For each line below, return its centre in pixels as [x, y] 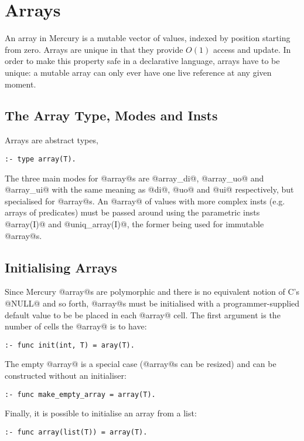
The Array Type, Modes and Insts [111, 115]
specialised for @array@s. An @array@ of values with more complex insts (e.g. [145, 201]
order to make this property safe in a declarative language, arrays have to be [142, 61]
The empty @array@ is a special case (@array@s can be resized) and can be [141, 364]
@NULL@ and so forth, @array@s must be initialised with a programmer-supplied [152, 303]
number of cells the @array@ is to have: [76, 326]
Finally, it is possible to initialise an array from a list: [101, 413]
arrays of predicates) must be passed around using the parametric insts [132, 212]
